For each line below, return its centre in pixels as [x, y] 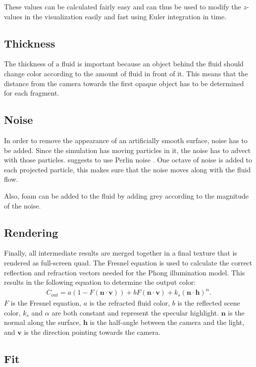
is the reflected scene [209, 303]
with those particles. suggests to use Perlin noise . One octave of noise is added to [128, 160]
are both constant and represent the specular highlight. [135, 312]
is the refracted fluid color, [130, 303]
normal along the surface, [43, 322]
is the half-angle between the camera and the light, [167, 322]
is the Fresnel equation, [46, 303]
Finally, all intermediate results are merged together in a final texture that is [121, 253]
